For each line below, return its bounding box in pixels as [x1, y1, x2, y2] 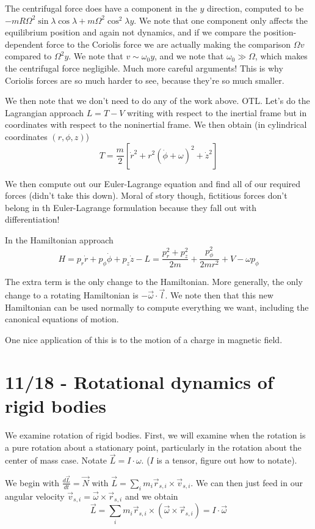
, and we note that [154, 50, 224, 62]
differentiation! [5, 213, 60, 226]
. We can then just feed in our [190, 476, 303, 489]
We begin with [5, 476, 60, 489]
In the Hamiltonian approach [5, 233, 114, 246]
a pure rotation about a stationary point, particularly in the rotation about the [5, 440, 302, 453]
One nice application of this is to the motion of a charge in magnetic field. [5, 333, 283, 346]
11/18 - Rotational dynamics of [5, 369, 273, 394]
